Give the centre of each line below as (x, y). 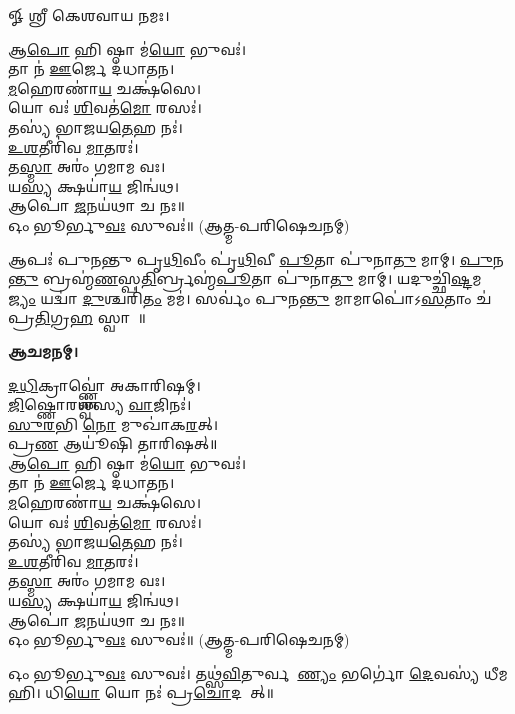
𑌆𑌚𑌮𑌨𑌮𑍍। (43, 350)
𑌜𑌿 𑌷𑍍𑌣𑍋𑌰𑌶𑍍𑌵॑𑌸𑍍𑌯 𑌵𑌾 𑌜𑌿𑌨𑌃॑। (100, 404)
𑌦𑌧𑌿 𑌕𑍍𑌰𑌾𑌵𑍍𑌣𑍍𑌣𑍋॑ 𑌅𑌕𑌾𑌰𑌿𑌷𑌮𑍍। (104, 384)
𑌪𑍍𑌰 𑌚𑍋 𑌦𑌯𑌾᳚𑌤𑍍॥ (220, 692)
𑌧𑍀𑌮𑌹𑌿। (495, 672)
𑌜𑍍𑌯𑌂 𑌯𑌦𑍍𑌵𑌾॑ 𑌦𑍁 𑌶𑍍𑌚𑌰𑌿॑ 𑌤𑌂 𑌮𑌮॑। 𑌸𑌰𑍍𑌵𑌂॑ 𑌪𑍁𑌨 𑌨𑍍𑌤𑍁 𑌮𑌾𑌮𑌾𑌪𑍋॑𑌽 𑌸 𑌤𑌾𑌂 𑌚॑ (250, 297)
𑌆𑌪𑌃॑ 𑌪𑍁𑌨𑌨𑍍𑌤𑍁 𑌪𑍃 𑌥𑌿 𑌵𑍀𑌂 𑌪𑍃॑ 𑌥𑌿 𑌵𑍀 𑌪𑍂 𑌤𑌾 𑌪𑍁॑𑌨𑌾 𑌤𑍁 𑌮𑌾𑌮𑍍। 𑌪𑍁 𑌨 (256, 258)
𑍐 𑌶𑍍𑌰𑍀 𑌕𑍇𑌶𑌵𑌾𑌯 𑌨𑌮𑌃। (89, 15)
